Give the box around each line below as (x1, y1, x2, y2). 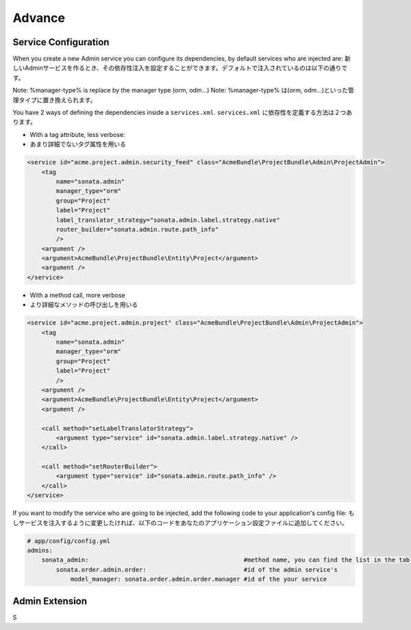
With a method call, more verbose (29, 291, 126, 299)
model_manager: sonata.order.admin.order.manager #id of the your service (70, 575, 327, 583)
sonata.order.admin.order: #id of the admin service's (55, 566, 338, 573)
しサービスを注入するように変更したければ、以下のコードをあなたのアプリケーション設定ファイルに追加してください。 (12, 518, 349, 527)
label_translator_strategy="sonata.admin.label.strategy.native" (55, 216, 280, 224)
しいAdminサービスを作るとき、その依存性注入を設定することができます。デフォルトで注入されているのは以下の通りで (12, 64, 348, 72)
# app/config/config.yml (27, 537, 111, 544)
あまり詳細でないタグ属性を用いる (29, 140, 126, 149)
